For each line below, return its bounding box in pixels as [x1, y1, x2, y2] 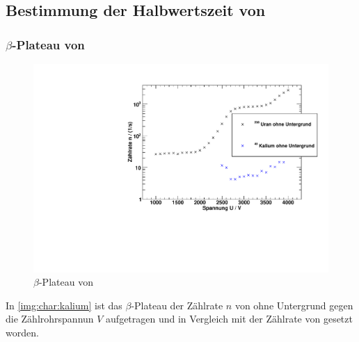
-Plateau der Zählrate [131, 298, 223, 312]
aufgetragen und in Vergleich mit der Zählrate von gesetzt [106, 311, 353, 326]
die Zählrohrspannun [6, 311, 94, 326]
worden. [6, 325, 39, 340]
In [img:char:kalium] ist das [6, 298, 122, 312]
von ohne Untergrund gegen [234, 298, 353, 312]
